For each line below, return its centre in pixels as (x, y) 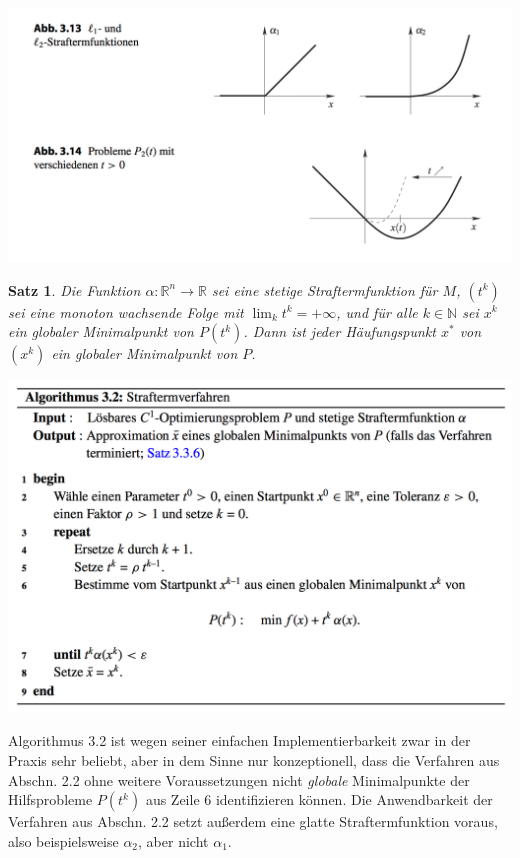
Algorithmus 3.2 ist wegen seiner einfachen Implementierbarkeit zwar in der (239, 740)
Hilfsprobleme (50, 799)
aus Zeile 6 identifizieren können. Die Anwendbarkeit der (319, 799)
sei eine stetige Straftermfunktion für (324, 289)
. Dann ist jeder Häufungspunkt (339, 331)
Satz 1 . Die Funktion (74, 289)
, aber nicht (173, 840)
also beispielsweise (63, 840)
